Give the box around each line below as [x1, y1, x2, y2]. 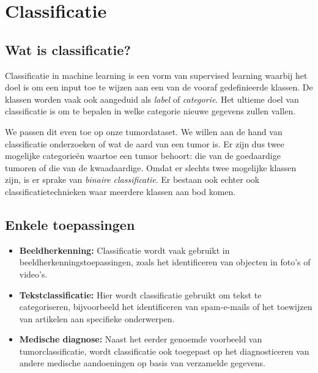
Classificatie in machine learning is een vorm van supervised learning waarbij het [5, 68, 308, 81]
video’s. [19, 267, 48, 280]
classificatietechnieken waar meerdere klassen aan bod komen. [5, 185, 236, 198]
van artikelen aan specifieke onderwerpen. [19, 312, 175, 325]
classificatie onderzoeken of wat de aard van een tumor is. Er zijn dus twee [5, 137, 284, 150]
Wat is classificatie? [5, 40, 131, 59]
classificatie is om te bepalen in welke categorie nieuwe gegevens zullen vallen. [5, 105, 296, 117]
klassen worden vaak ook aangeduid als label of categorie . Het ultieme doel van [5, 92, 299, 105]
